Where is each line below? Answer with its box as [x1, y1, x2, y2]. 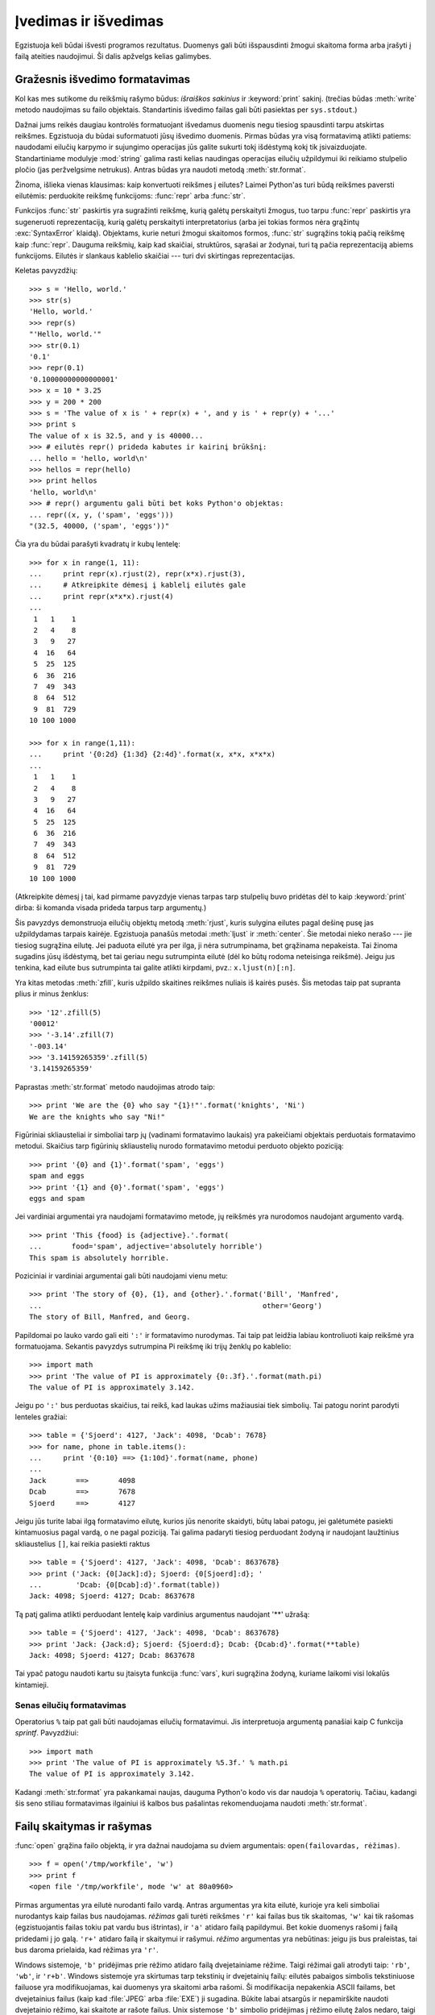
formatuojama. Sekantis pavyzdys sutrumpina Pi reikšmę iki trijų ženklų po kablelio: [14, 1341, 292, 1351]
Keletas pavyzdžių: [14, 266, 78, 276]
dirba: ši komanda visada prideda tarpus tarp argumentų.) [14, 903, 207, 912]
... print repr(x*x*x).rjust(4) [29, 592, 174, 600]
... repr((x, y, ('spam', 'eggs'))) [29, 510, 174, 519]
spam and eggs [29, 1171, 85, 1181]
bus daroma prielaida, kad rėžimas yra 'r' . [14, 1945, 159, 1955]
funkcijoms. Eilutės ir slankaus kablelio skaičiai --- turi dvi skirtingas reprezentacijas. [14, 251, 296, 260]
